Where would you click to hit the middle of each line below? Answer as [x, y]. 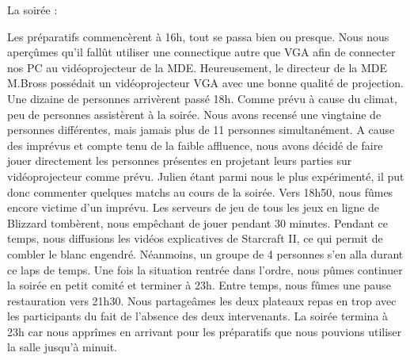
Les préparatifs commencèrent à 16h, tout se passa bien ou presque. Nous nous [198, 36]
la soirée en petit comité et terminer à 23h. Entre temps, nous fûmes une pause [199, 285]
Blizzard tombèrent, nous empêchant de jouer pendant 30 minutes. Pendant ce [197, 222]
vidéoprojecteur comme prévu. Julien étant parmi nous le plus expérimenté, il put [206, 176]
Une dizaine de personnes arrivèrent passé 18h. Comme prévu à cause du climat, [202, 98]
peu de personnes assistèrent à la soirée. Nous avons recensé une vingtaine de [194, 114]
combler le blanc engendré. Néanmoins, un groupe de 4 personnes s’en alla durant [205, 253]
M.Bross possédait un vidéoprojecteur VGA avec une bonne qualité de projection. [205, 83]
